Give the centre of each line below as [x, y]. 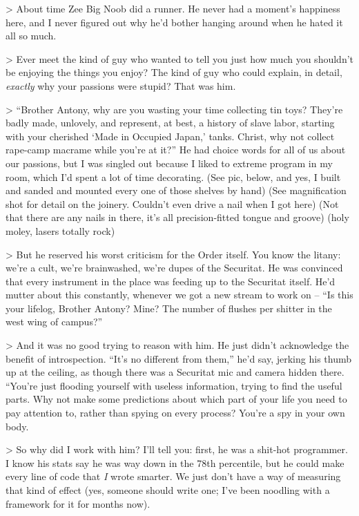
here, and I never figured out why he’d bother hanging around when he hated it [174, 22]
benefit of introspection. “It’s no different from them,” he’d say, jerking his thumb [178, 358]
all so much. [31, 36]
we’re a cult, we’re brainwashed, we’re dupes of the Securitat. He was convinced [174, 268]
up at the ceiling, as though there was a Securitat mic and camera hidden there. [175, 372]
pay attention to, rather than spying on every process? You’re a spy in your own [175, 413]
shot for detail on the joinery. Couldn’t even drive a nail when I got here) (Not [172, 203]
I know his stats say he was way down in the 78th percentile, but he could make [175, 462]
